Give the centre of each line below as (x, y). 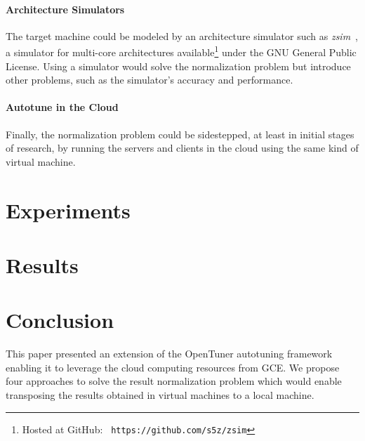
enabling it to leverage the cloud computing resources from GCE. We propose (173, 367)
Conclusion (60, 320)
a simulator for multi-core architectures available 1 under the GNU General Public (181, 51)
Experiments (68, 210)
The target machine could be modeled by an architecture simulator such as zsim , (182, 35)
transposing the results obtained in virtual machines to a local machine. (160, 395)
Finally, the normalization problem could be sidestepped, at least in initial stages (180, 134)
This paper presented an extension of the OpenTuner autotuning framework (169, 354)
